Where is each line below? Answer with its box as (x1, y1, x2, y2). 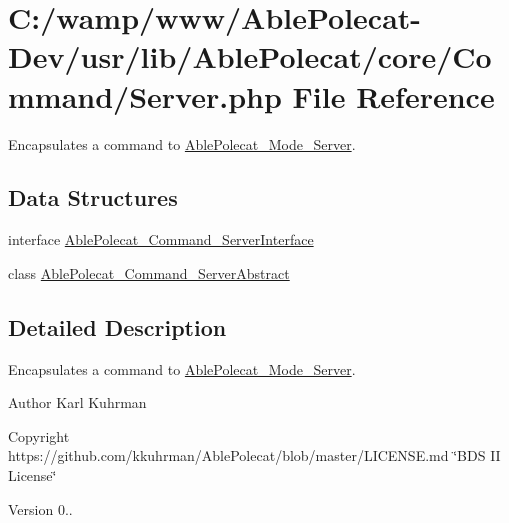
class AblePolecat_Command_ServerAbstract (8, 262, 290, 283)
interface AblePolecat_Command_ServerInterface (8, 229, 314, 250)
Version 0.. (8, 498, 73, 519)
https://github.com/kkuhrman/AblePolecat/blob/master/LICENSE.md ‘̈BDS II (8, 445, 501, 466)
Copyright (8, 425, 70, 446)
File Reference (292, 75, 495, 116)
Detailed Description (8, 311, 227, 342)
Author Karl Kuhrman (8, 392, 147, 413)
